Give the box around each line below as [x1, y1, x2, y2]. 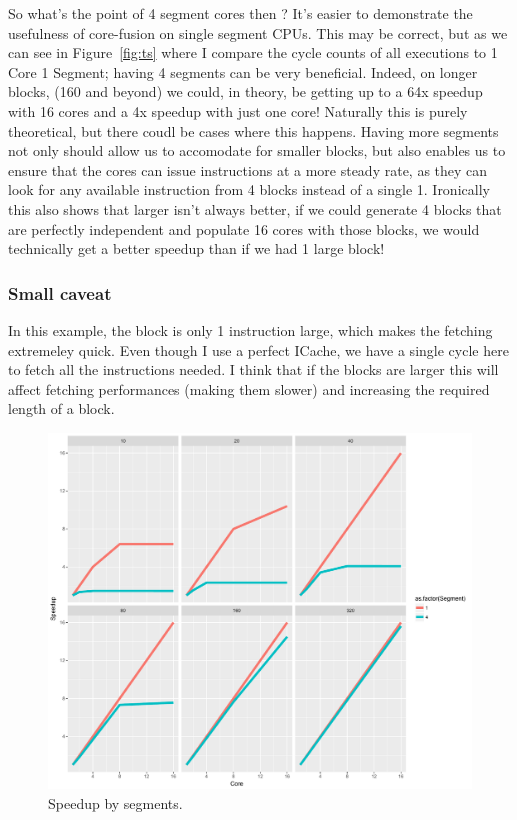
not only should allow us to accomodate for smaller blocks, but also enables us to [8, 140, 506, 161]
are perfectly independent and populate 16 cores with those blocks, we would [8, 218, 480, 239]
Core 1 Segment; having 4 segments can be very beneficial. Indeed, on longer [8, 61, 478, 82]
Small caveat [8, 280, 112, 305]
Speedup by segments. [48, 793, 183, 813]
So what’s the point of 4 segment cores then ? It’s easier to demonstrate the [8, 3, 473, 23]
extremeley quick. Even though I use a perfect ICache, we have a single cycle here [8, 339, 509, 360]
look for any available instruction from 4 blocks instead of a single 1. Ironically [8, 179, 490, 200]
